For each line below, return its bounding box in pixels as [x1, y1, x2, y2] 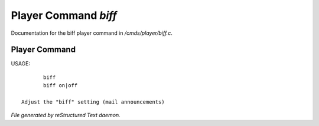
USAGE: [11, 60, 31, 67]
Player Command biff [11, 9, 118, 22]
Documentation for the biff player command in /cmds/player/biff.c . [11, 29, 172, 37]
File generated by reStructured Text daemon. [11, 112, 121, 119]
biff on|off [43, 82, 78, 89]
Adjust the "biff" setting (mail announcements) [21, 99, 165, 105]
